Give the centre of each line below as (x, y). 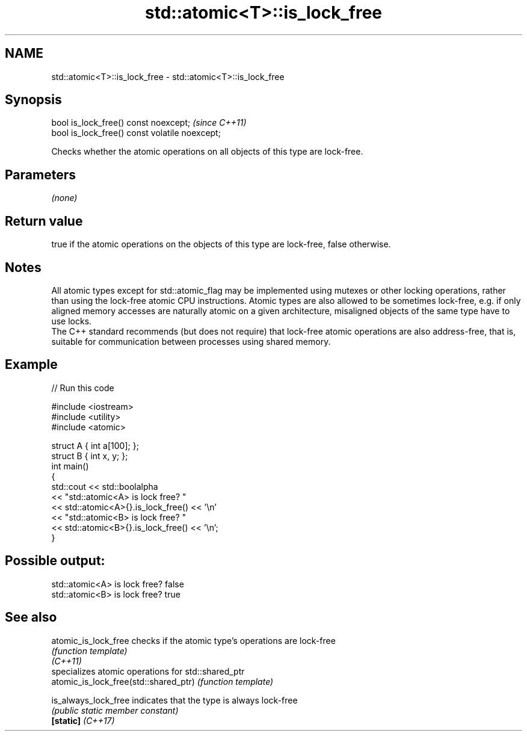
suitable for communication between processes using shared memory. (191, 341)
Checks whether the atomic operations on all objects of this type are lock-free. (207, 152)
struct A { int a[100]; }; (95, 445)
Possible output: (55, 561)
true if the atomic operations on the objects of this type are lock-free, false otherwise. (221, 244)
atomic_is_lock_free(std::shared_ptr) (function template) (162, 681)
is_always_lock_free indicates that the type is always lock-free (174, 700)
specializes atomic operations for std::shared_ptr (148, 671)
